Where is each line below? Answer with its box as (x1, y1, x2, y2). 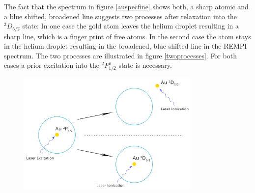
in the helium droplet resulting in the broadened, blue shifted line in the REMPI (4, 41, 247, 51)
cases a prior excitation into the (4, 60, 99, 70)
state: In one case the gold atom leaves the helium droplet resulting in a (22, 21, 239, 31)
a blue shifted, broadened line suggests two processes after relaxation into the (4, 11, 237, 21)
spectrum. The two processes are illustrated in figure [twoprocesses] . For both (4, 50, 237, 60)
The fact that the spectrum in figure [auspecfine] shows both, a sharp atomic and (4, 1, 249, 11)
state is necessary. (118, 60, 172, 70)
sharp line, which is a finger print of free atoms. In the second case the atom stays (4, 31, 251, 41)
